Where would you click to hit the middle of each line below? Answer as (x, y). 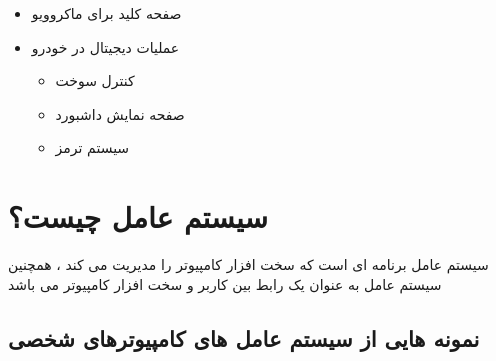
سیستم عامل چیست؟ (138, 216)
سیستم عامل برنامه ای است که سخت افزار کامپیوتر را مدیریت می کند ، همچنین (248, 264)
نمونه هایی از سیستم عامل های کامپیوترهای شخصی (244, 337)
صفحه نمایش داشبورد (120, 113)
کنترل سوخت (95, 80)
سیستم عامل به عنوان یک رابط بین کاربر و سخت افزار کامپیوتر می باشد (225, 283)
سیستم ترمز (92, 147)
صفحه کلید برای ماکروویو (106, 13)
